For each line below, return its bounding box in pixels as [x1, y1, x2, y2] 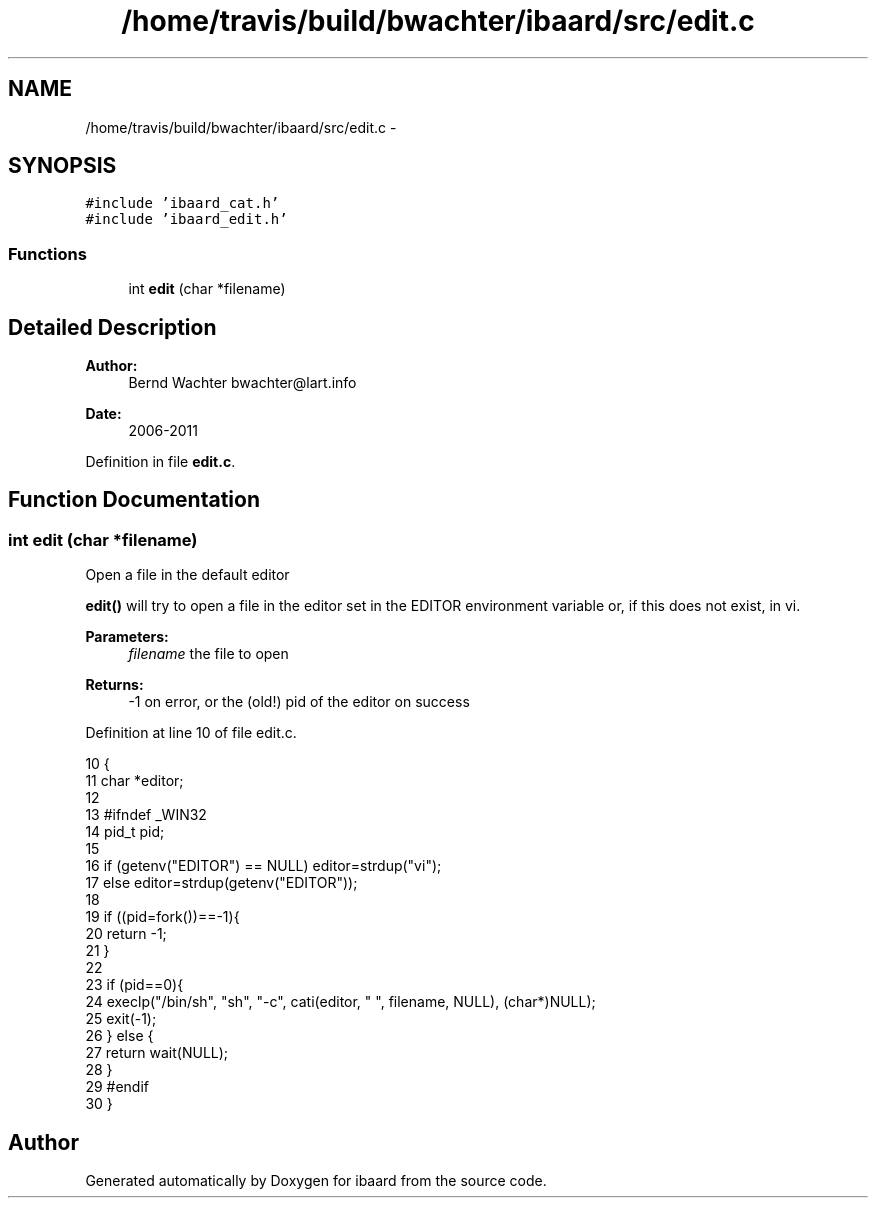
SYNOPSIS [8, 153, 117, 179]
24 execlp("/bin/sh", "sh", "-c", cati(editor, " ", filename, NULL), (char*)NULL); [85, 993, 596, 1011]
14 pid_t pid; [85, 823, 165, 841]
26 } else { [85, 1027, 154, 1045]
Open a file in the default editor [85, 566, 290, 584]
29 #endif [85, 1078, 149, 1096]
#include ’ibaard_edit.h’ [85, 211, 288, 228]
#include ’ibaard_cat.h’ [85, 195, 280, 212]
